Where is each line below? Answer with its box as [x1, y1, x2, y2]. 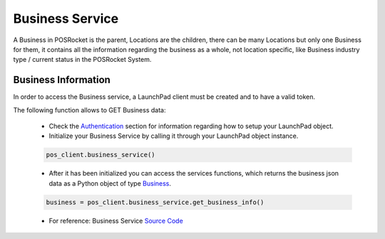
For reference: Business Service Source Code [48, 216, 183, 225]
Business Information [13, 74, 111, 86]
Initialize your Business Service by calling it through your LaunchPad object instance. [48, 132, 299, 140]
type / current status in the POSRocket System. [13, 55, 152, 64]
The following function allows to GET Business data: [13, 105, 166, 114]
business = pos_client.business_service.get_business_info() [46, 198, 265, 206]
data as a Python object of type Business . [48, 179, 171, 188]
